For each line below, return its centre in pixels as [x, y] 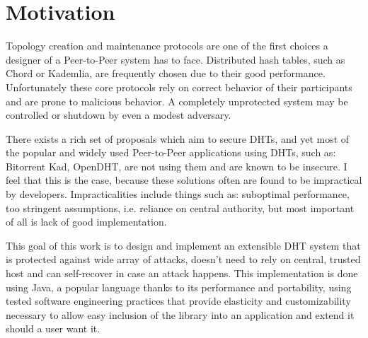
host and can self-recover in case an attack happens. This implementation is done [182, 273]
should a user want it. [53, 328]
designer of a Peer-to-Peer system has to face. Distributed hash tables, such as [176, 59]
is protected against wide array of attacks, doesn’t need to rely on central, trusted [183, 259]
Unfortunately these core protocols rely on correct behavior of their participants [179, 87]
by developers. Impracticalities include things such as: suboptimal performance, [178, 194]
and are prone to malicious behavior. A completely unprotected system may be [177, 101]
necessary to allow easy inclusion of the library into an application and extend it [180, 314]
